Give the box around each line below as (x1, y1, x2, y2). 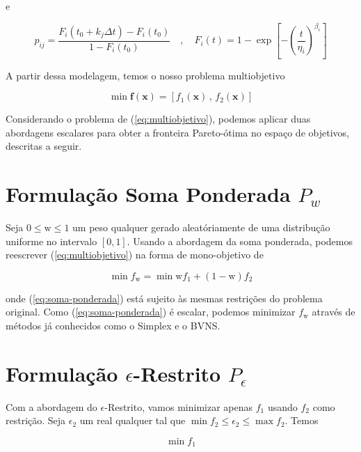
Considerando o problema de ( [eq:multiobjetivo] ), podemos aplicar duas (6, 111, 311, 126)
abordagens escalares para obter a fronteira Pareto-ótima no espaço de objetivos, (6, 125, 349, 139)
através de (312, 304, 355, 319)
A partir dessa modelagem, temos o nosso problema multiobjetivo (6, 68, 285, 82)
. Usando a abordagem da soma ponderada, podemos (127, 233, 353, 248)
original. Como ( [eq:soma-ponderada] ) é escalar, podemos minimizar (6, 304, 296, 319)
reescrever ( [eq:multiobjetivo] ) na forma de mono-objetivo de (6, 247, 264, 262)
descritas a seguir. (6, 139, 82, 153)
